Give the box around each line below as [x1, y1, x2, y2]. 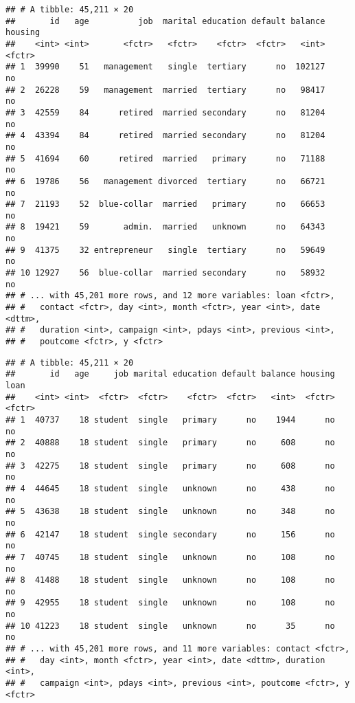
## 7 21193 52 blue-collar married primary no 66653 [5, 199, 325, 210]
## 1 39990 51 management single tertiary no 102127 [5, 62, 325, 72]
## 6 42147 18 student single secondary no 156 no [5, 529, 335, 539]
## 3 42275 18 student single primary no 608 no [5, 460, 335, 471]
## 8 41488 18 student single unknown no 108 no [5, 575, 335, 585]
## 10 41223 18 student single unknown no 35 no [5, 621, 335, 631]
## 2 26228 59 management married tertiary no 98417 [5, 85, 325, 95]
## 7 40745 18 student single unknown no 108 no [5, 552, 335, 562]
